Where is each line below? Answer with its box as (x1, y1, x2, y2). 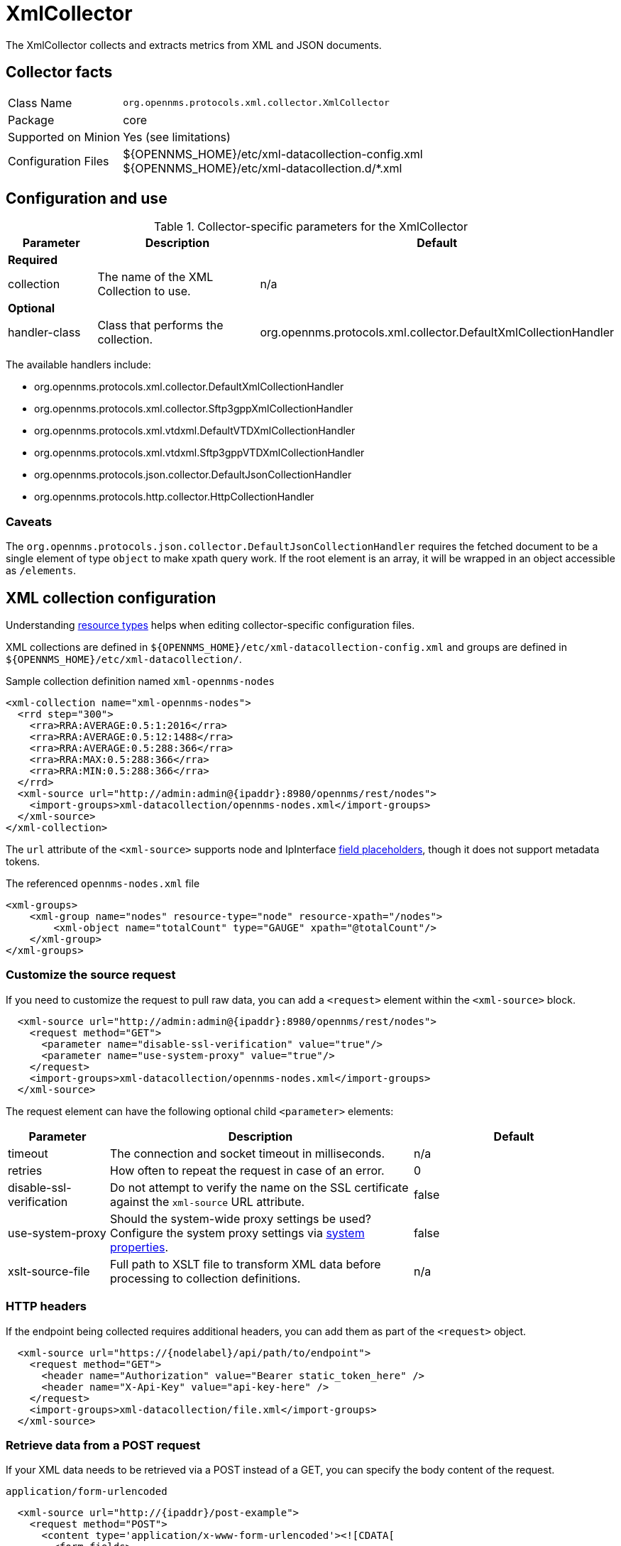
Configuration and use (6, 190, 167, 208)
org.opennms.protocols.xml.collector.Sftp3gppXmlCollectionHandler (34, 402, 353, 415)
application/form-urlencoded (6, 1486, 167, 1498)
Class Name (8, 95, 72, 110)
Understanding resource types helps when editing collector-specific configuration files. (6, 619, 415, 632)
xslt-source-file (8, 1263, 90, 1278)
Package (8, 112, 55, 127)
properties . (109, 1239, 169, 1254)
